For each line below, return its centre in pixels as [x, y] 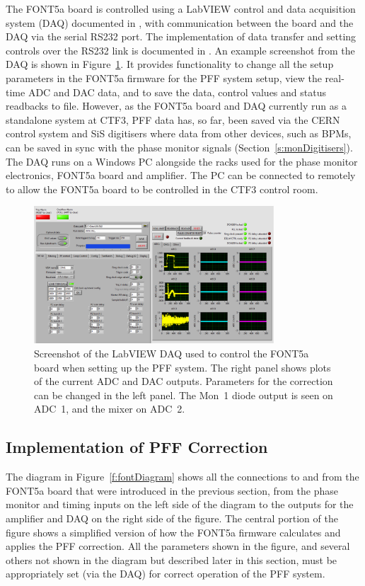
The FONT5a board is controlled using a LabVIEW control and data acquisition [181, 8]
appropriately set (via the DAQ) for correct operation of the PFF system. [166, 574]
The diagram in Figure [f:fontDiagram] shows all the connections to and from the [182, 477]
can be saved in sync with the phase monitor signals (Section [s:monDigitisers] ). [179, 147]
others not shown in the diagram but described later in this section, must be [172, 559]
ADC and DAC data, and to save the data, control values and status [177, 92]
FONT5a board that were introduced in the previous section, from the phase [172, 490]
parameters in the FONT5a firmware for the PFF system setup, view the [164, 77]
